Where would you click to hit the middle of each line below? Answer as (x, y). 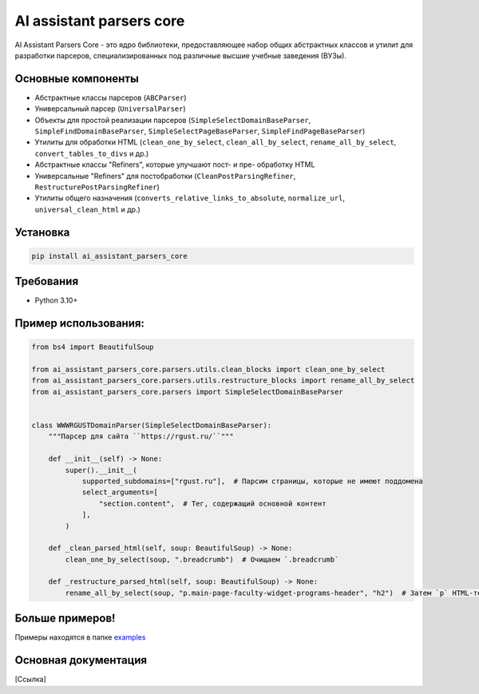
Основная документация (81, 660)
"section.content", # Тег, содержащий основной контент (212, 504)
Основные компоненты (77, 79)
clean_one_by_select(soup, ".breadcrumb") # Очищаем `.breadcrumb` (202, 559)
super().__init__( (101, 470)
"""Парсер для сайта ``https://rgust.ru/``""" (141, 436)
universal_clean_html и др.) (88, 209)
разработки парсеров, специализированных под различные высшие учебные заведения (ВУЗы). (181, 55)
